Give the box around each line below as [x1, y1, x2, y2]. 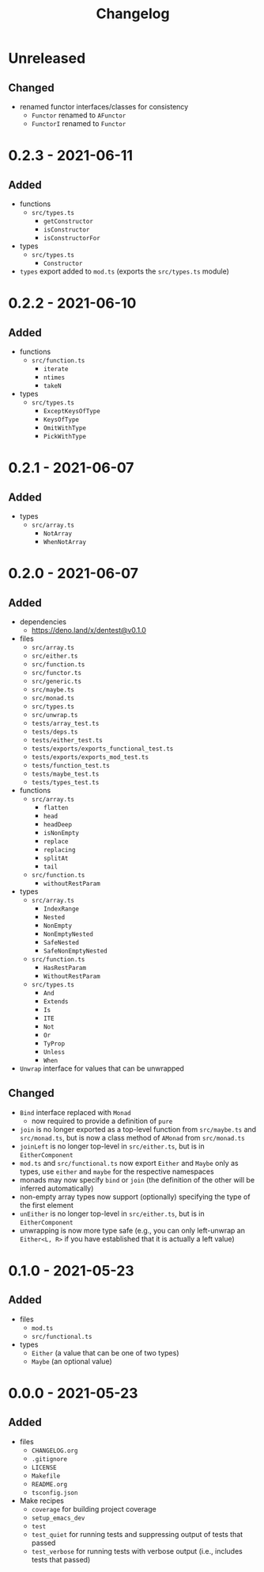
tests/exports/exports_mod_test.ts [31, 753, 149, 761]
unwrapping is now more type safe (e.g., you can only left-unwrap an [19, 1225, 245, 1235]
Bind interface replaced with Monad [19, 1107, 132, 1117]
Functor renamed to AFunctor [31, 110, 126, 120]
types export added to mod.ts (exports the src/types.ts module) [19, 266, 229, 276]
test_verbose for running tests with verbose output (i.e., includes [31, 1546, 243, 1555]
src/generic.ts [31, 677, 81, 685]
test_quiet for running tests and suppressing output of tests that [31, 1529, 243, 1539]
